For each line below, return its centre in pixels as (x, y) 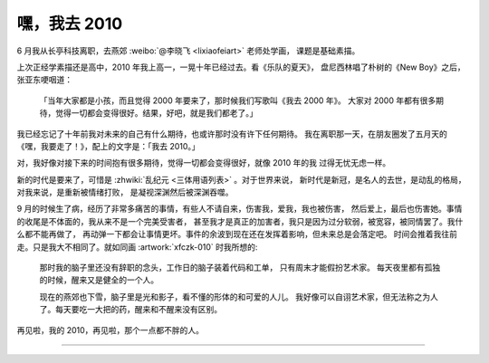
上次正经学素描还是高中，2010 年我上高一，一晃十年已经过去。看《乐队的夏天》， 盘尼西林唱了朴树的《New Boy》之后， (241, 67)
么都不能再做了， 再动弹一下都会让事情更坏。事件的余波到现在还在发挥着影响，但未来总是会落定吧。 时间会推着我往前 (237, 234)
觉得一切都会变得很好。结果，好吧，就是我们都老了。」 (156, 113)
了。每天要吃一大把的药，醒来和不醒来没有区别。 (130, 310)
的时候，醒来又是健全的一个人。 (99, 280)
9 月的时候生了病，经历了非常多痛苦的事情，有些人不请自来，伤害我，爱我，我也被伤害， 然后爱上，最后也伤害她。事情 (240, 209)
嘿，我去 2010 (70, 24)
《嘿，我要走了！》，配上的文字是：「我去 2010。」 (108, 146)
